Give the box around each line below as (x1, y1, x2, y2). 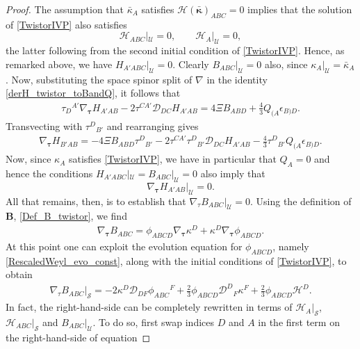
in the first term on (258, 314, 340, 329)
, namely (272, 238, 309, 253)
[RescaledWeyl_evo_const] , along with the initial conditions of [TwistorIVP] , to (6, 253, 347, 268)
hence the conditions (6, 165, 93, 180)
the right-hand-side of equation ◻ (6, 330, 151, 344)
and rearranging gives (106, 118, 199, 133)
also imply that (200, 165, 265, 180)
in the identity (206, 72, 268, 86)
